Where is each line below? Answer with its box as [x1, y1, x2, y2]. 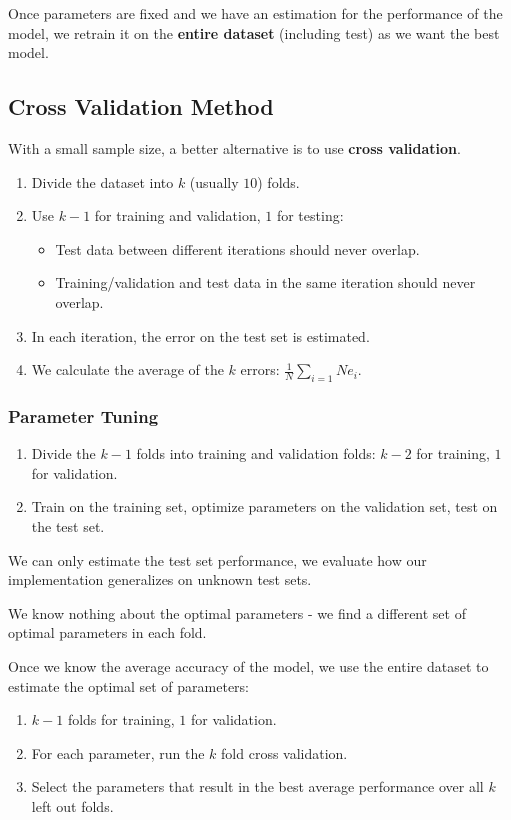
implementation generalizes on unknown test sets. [8, 569, 312, 590]
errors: [240, 359, 280, 380]
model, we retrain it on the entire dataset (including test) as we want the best [8, 22, 500, 43]
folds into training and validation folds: [136, 443, 376, 464]
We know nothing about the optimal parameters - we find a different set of [8, 602, 466, 623]
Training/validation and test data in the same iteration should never [55, 272, 476, 293]
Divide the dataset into [31, 171, 174, 192]
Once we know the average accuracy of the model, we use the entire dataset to [8, 655, 489, 676]
